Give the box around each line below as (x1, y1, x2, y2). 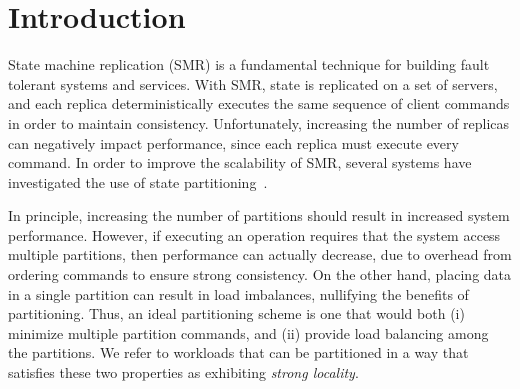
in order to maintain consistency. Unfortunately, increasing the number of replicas (8, 112, 510, 133)
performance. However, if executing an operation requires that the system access (8, 224, 501, 245)
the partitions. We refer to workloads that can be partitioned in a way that (8, 342, 469, 363)
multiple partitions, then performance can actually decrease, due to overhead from (8, 244, 512, 265)
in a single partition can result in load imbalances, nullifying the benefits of (8, 283, 469, 304)
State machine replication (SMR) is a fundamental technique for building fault (8, 54, 490, 75)
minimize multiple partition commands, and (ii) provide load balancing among (8, 322, 489, 343)
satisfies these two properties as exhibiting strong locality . (8, 362, 359, 383)
